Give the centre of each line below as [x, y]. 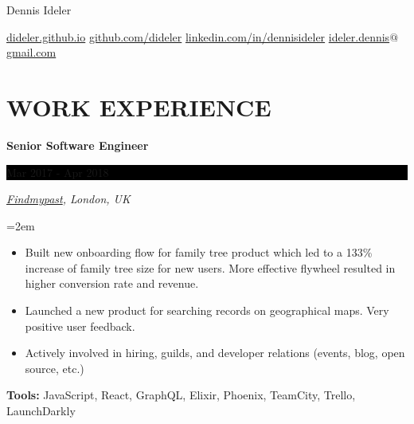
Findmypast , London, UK [68, 199]
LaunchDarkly [41, 411]
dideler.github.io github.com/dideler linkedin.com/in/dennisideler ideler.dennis [198, 36]
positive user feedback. [80, 326]
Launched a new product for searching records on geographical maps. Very [207, 310]
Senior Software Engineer [78, 145]
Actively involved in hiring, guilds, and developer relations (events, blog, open [215, 353]
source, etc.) [55, 368]
